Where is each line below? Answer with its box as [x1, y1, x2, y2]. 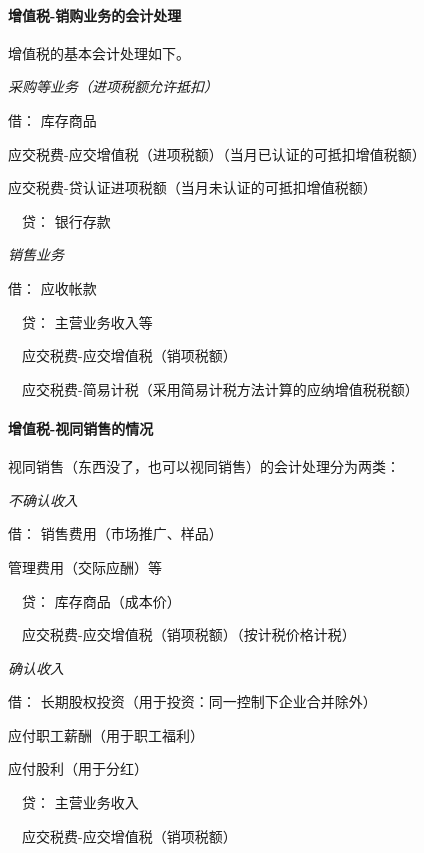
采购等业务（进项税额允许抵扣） [8, 76, 218, 97]
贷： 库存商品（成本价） [21, 590, 181, 611]
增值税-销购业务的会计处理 [8, 4, 182, 25]
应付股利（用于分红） [8, 758, 148, 779]
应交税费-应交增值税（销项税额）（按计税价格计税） [21, 624, 356, 645]
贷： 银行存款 [21, 210, 111, 231]
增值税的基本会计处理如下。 [8, 42, 190, 63]
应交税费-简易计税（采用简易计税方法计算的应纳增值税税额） [21, 378, 419, 399]
